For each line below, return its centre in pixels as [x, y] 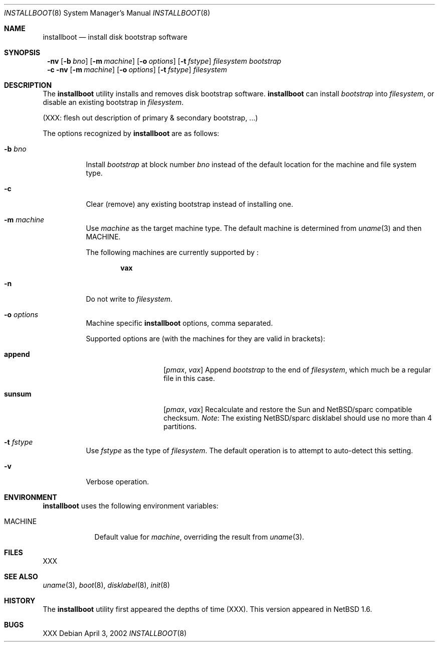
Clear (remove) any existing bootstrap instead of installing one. [189, 204]
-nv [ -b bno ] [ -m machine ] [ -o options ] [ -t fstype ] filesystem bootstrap [164, 61]
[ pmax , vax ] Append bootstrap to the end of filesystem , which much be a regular [297, 370]
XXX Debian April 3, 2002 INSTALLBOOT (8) [115, 633]
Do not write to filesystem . [129, 299]
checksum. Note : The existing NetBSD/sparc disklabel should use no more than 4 [298, 418]
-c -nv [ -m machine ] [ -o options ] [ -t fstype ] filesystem [137, 70]
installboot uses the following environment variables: [131, 506]
